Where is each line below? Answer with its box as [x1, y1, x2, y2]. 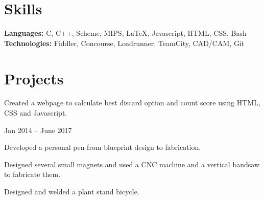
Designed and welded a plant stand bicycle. [4, 186, 139, 196]
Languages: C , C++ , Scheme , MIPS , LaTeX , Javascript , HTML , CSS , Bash [4, 28, 247, 38]
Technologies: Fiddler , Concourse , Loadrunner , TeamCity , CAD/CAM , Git [4, 37, 245, 48]
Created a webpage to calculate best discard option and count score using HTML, [4, 97, 260, 108]
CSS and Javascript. [4, 107, 67, 118]
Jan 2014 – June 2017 [4, 124, 72, 135]
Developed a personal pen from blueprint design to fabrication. [4, 142, 201, 152]
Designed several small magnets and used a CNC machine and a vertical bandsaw [4, 159, 260, 169]
